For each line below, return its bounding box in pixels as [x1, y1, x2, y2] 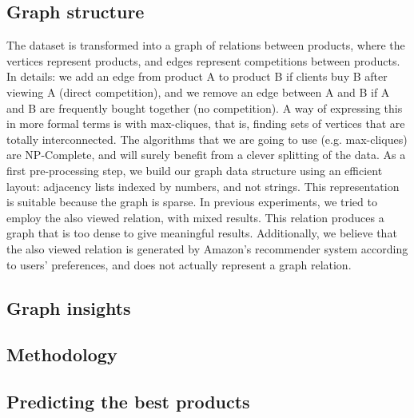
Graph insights [6, 295, 131, 320]
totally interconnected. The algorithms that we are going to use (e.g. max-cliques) [6, 130, 408, 147]
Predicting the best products [6, 389, 250, 414]
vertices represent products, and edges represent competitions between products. [6, 52, 400, 69]
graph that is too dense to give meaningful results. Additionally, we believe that [6, 225, 397, 241]
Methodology [6, 342, 117, 367]
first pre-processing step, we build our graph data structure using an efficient [6, 161, 383, 178]
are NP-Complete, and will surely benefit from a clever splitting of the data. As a [6, 146, 406, 163]
